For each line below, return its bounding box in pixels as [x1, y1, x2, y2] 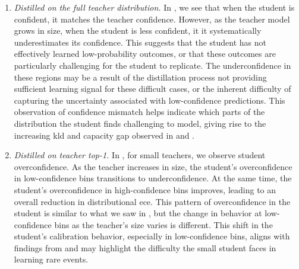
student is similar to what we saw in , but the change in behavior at [14, 207, 262, 219]
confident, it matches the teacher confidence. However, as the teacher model [14, 12, 290, 25]
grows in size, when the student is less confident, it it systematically [14, 24, 262, 37]
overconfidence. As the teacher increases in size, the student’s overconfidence [14, 160, 292, 172]
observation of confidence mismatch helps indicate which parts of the [14, 105, 265, 118]
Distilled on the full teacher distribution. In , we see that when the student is [14, 1, 295, 13]
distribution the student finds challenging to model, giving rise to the [14, 117, 266, 129]
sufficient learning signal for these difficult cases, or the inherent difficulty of [14, 82, 291, 95]
